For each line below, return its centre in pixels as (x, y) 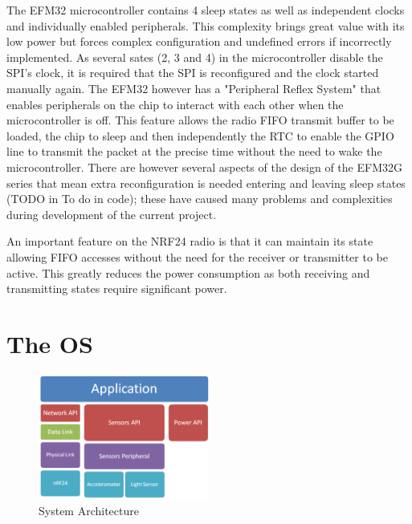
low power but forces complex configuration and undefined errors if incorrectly (199, 41)
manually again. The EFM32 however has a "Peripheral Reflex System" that (194, 88)
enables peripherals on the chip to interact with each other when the (175, 104)
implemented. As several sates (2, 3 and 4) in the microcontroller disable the (195, 57)
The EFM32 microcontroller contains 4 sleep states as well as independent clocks (206, 10)
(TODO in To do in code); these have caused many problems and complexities (200, 199)
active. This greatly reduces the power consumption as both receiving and (188, 272)
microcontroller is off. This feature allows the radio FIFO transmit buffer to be (200, 120)
